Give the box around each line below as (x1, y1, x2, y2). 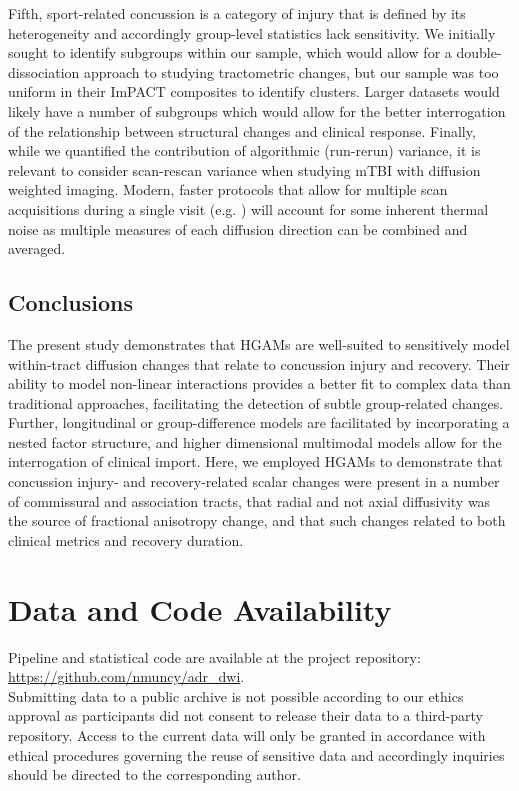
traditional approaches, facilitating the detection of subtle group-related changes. (8, 392, 504, 413)
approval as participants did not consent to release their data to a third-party (8, 705, 484, 726)
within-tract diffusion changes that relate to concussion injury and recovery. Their (8, 353, 510, 374)
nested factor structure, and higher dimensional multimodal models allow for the (8, 431, 502, 452)
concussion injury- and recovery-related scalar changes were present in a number (8, 471, 500, 492)
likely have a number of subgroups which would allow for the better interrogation (8, 100, 506, 121)
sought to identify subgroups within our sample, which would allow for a (8, 42, 452, 63)
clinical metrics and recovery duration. (8, 529, 244, 550)
